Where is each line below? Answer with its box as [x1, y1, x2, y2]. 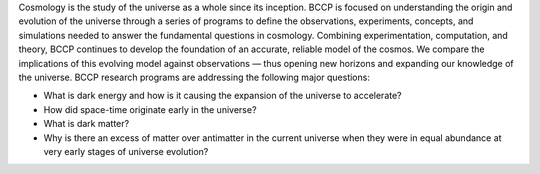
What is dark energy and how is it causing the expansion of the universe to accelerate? [43, 90, 402, 102]
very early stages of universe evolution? [43, 145, 209, 157]
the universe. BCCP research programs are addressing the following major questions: [18, 71, 370, 83]
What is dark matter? [43, 118, 130, 130]
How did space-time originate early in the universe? [43, 103, 257, 115]
